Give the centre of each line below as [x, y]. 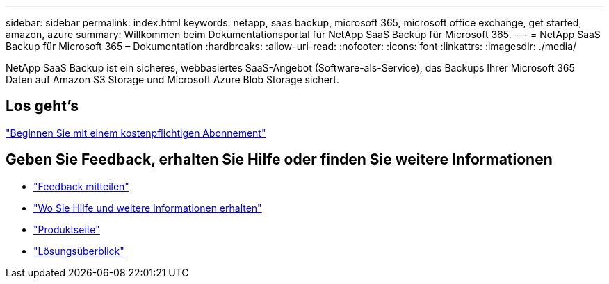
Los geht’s [42, 106]
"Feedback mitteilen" [81, 186]
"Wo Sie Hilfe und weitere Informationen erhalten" [148, 208]
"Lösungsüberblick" [79, 251]
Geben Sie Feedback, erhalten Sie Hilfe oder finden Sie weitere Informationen [279, 160]
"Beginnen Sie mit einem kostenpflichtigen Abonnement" [136, 133]
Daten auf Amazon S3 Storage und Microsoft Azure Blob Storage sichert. [172, 80]
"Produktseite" [67, 229]
